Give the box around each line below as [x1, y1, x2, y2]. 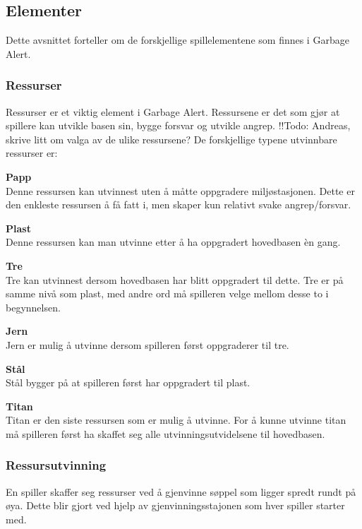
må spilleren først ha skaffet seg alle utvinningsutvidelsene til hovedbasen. [6, 426, 325, 441]
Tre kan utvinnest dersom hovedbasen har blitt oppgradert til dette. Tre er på [6, 272, 344, 287]
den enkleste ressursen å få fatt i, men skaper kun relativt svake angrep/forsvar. [6, 197, 351, 212]
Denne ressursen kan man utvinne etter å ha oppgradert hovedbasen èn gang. [6, 234, 341, 249]
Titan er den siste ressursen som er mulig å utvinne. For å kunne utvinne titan [6, 412, 346, 427]
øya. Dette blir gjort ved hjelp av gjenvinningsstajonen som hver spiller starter [6, 498, 345, 513]
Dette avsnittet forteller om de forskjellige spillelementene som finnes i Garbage [6, 32, 349, 47]
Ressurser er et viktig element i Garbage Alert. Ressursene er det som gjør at [6, 104, 340, 119]
